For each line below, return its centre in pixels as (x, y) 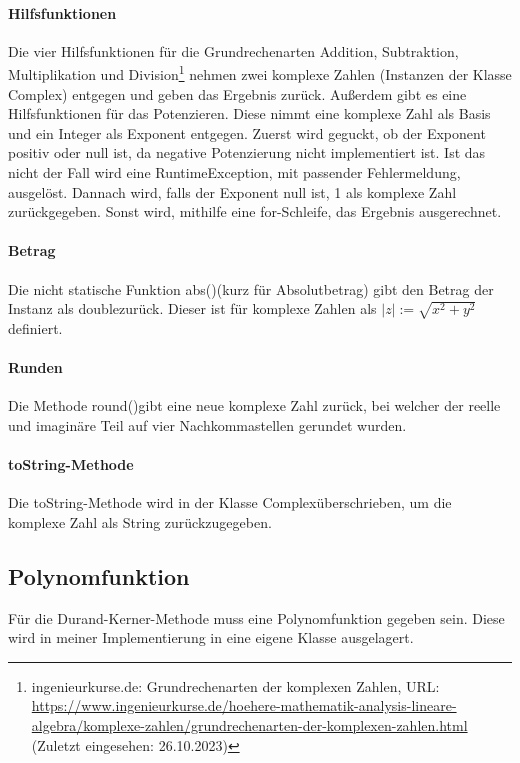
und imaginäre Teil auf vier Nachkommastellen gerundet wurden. (207, 424)
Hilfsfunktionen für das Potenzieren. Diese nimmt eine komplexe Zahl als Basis (249, 113)
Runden (35, 367)
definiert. (35, 327)
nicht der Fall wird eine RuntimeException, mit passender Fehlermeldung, (234, 172)
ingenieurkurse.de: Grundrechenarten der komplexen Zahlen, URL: (235, 685)
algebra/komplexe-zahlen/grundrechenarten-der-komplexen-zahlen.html (249, 725)
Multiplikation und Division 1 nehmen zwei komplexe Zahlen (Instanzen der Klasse (260, 73)
